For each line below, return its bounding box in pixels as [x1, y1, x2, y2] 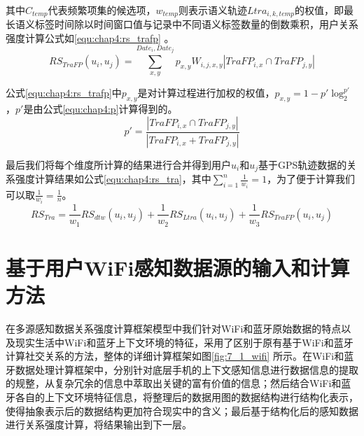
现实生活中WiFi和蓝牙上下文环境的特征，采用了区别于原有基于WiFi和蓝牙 [15, 335, 353, 349]
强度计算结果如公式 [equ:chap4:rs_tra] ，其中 [15, 171, 211, 186]
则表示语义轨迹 [178, 3, 247, 17]
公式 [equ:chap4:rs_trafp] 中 [6, 85, 122, 100]
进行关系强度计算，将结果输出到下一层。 [6, 417, 192, 432]
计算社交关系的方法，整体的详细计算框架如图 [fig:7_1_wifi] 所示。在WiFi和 [6, 349, 344, 363]
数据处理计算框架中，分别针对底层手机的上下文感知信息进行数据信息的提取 [15, 362, 358, 377]
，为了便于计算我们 [267, 171, 356, 186]
